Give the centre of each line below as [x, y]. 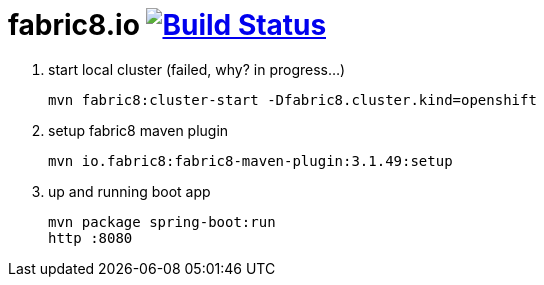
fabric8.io [74, 25]
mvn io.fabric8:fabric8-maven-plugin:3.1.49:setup [250, 160]
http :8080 [90, 237]
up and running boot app [129, 191]
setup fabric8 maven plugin [138, 130]
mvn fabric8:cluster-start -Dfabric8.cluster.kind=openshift [292, 99]
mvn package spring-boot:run [162, 221]
